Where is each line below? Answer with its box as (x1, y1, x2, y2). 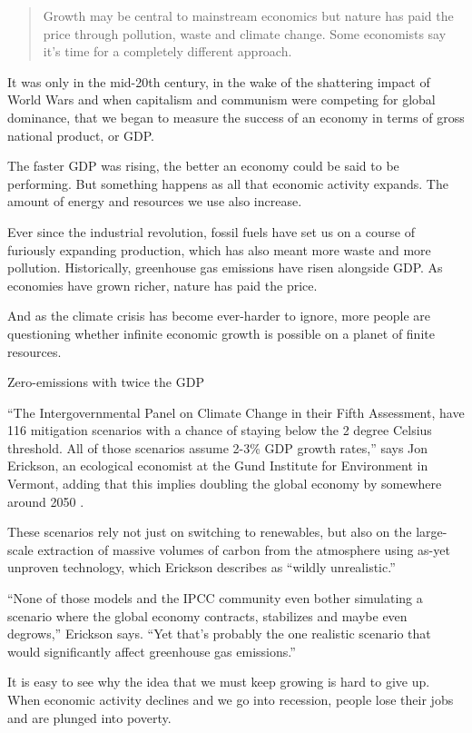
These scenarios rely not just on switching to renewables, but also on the (7, 522, 412, 541)
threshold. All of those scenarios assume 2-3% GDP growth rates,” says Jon (7, 438, 428, 457)
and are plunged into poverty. (7, 708, 172, 727)
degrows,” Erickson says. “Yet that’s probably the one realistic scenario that (7, 624, 431, 643)
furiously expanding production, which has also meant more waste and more (7, 240, 431, 259)
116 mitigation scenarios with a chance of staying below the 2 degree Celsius (7, 421, 432, 440)
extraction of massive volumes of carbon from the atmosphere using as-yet (37, 540, 450, 559)
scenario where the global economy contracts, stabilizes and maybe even (7, 606, 408, 625)
